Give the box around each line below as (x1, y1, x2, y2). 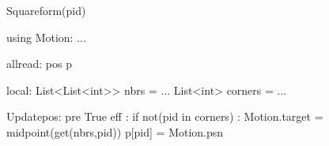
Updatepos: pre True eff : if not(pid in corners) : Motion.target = (6, 108, 323, 125)
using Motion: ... (6, 28, 86, 45)
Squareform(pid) (6, 2, 86, 18)
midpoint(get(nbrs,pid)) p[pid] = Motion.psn (6, 123, 224, 140)
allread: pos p (6, 55, 72, 72)
